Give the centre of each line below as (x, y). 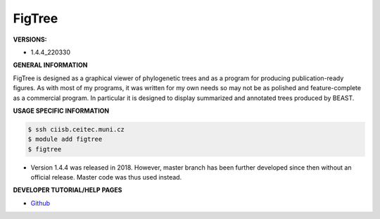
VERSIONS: (30, 39)
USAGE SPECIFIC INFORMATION (61, 111)
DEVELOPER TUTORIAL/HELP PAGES (68, 190)
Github (40, 203)
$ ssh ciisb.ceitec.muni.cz (76, 129)
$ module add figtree (65, 139)
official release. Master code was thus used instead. (106, 177)
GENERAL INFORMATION (50, 65)
